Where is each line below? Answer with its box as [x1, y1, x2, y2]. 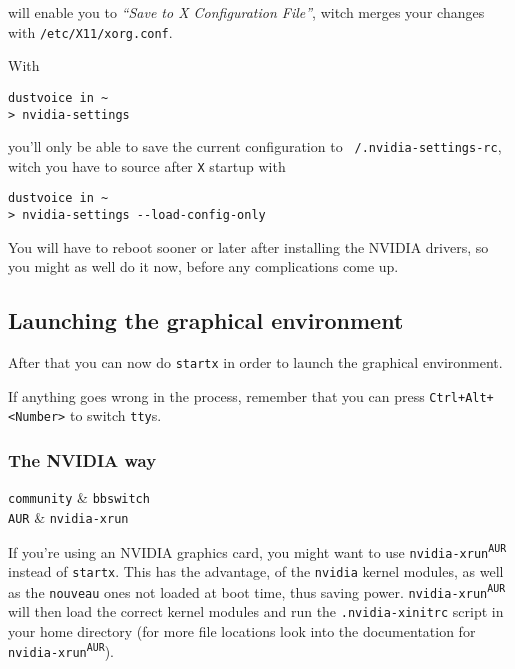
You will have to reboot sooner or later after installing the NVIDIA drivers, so [8, 236, 489, 257]
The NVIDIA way [8, 448, 157, 473]
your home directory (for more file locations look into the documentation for [8, 620, 476, 641]
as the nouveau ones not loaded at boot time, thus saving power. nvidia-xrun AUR [8, 581, 506, 602]
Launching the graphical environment [8, 305, 404, 336]
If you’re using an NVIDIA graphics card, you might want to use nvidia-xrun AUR [8, 541, 507, 562]
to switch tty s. [69, 405, 162, 426]
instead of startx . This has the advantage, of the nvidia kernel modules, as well [8, 560, 504, 581]
